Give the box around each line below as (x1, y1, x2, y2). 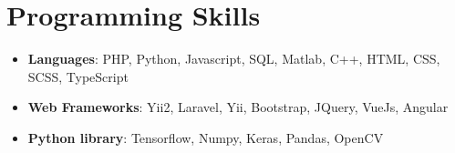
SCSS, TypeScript (27, 66, 129, 86)
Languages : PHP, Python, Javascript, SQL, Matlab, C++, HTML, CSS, (27, 49, 440, 68)
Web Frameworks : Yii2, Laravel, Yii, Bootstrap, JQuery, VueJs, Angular (27, 97, 449, 117)
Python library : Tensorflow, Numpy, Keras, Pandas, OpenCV (27, 127, 384, 147)
